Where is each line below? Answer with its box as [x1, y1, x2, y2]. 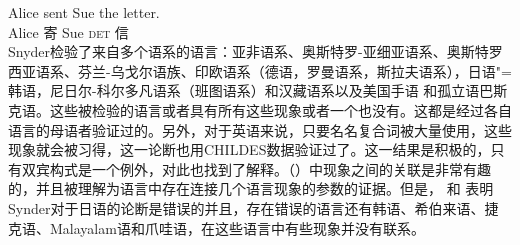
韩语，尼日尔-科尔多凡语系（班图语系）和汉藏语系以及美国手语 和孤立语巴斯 [8, 80, 508, 101]
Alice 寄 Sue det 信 [8, 21, 129, 42]
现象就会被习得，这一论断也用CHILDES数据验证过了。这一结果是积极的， [8, 139, 491, 160]
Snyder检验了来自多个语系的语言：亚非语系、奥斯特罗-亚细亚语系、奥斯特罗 [8, 41, 503, 62]
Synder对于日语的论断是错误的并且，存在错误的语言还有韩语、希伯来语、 [8, 197, 485, 218]
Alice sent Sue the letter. [8, 2, 160, 22]
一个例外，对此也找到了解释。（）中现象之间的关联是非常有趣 [91, 158, 491, 179]
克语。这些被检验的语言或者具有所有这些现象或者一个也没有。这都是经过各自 [8, 99, 512, 120]
